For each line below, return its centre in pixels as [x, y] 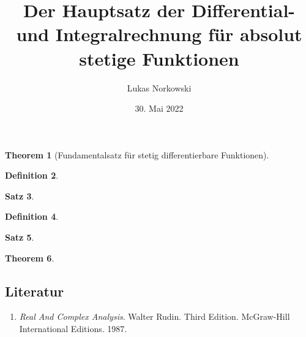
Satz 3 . [20, 196]
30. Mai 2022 [159, 108]
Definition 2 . [32, 175]
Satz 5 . [20, 237]
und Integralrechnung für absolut [159, 34]
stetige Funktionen [159, 58]
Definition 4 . [32, 216]
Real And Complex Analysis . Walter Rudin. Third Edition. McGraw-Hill [155, 316]
